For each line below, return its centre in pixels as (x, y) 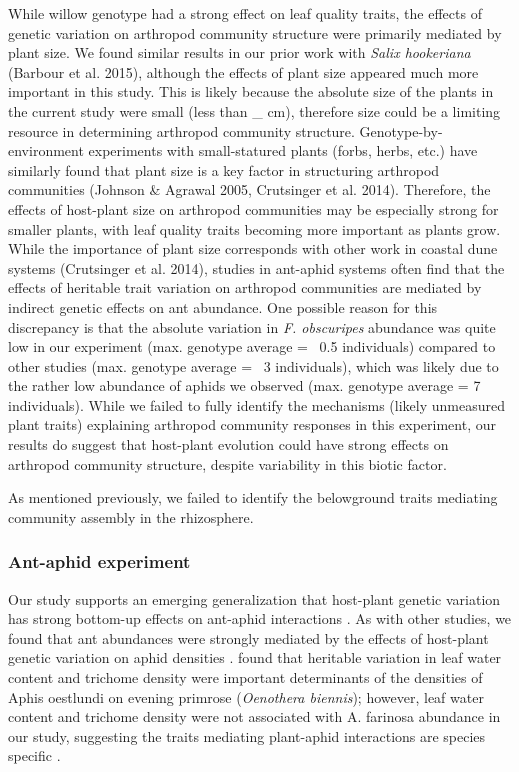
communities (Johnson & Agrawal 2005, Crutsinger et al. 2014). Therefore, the (249, 189)
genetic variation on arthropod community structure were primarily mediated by (255, 32)
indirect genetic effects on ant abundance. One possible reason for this (223, 306)
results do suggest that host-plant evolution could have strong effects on (228, 444)
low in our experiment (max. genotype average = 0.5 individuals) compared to (252, 346)
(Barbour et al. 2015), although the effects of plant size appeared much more (243, 71)
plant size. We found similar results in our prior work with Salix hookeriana (239, 52)
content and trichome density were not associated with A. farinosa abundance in (254, 716)
